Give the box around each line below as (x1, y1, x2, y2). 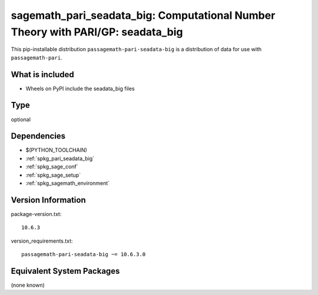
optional (11, 115, 31, 123)
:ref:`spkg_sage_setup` (25, 171, 81, 178)
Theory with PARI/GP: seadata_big (11, 25, 183, 38)
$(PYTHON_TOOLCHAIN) (25, 147, 88, 154)
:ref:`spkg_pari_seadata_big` (25, 155, 94, 162)
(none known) (11, 281, 45, 289)
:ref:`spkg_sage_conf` (25, 163, 79, 170)
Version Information (11, 195, 86, 205)
